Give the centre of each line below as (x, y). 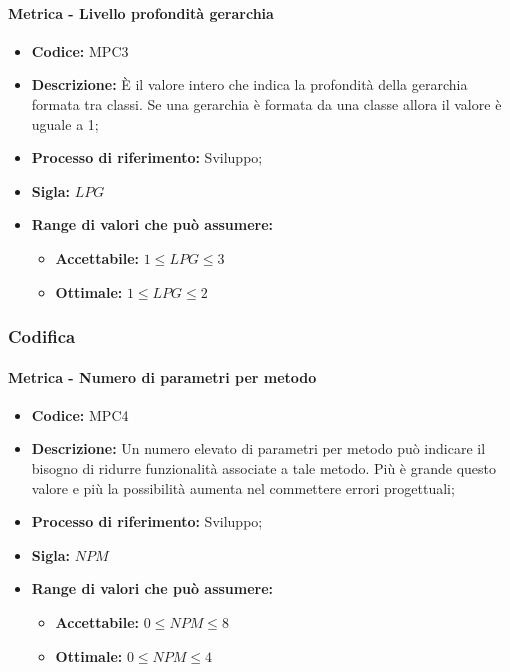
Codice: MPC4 (80, 414)
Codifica (42, 336)
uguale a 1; (65, 123)
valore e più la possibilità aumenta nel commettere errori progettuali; (243, 487)
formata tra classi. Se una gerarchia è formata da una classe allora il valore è (266, 103)
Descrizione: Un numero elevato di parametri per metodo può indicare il (258, 448)
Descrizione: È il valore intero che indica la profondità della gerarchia (249, 84)
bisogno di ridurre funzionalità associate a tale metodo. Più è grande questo (264, 467)
